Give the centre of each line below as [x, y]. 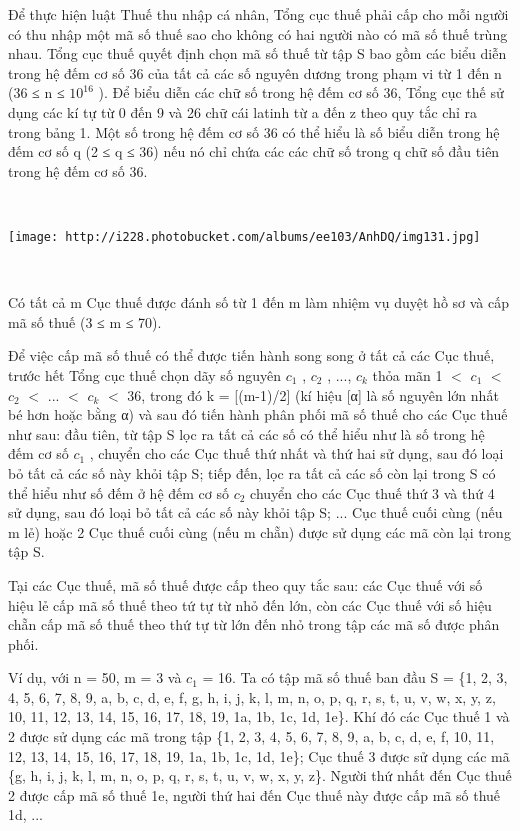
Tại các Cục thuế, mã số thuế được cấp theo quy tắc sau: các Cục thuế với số [245, 584]
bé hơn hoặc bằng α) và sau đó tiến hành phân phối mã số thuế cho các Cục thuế [258, 414]
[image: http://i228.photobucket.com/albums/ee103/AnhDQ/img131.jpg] [244, 236]
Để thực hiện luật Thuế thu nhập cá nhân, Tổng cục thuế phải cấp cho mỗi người [258, 14]
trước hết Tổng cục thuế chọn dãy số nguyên [145, 374]
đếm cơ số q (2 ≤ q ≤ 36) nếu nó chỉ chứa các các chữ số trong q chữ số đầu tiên [254, 151]
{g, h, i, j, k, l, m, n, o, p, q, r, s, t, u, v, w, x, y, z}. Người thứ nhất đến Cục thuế [260, 775]
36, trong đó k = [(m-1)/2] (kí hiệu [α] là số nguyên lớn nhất [313, 394]
